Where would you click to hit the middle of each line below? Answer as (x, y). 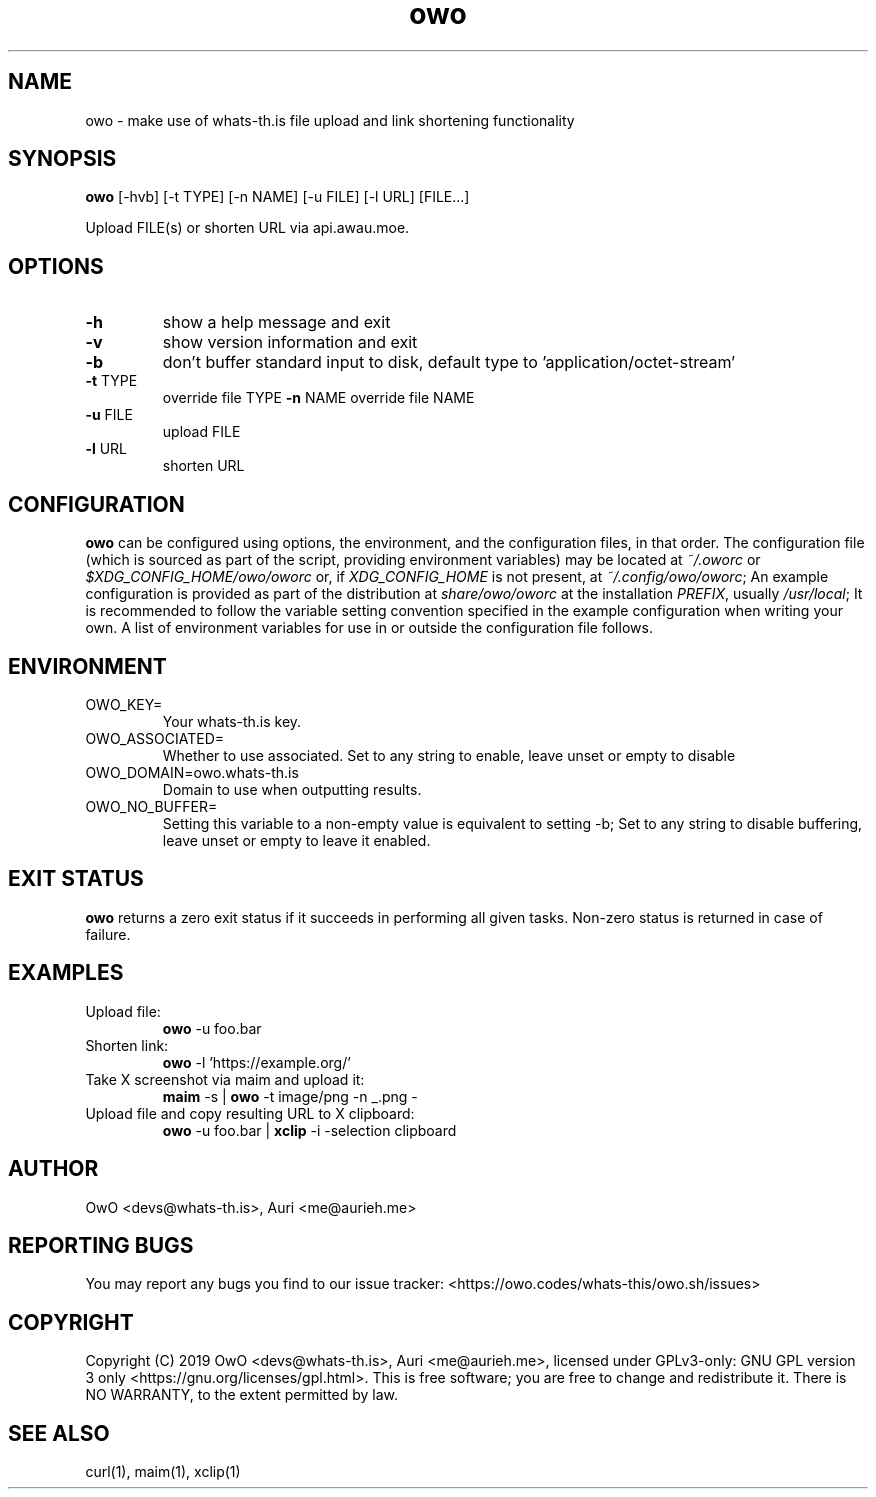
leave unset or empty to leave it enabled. (296, 840)
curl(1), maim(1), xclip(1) (163, 1472)
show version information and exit (290, 342)
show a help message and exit (276, 322)
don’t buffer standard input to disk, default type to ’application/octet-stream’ (449, 362)
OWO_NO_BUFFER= (151, 806)
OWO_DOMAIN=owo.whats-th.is (192, 772)
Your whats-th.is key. (232, 721)
